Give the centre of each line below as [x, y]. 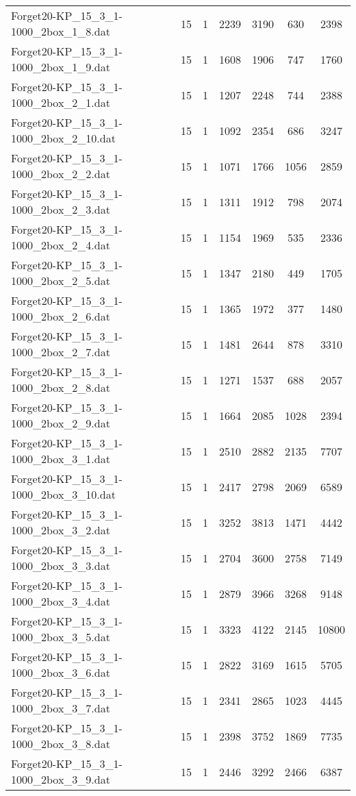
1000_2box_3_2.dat [61, 530]
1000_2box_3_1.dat [61, 459]
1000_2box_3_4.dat [61, 601]
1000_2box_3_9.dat [61, 779]
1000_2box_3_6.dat [61, 672]
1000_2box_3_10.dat [63, 494]
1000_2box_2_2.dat [61, 174]
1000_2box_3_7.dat [61, 708]
